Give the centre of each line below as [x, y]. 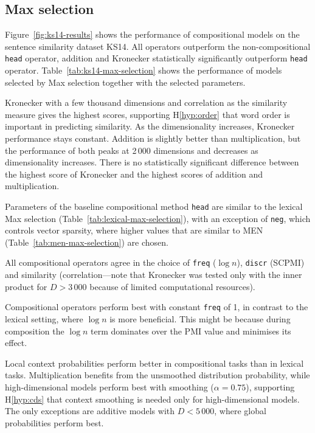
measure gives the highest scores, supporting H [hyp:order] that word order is [147, 114]
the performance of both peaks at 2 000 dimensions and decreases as [132, 150]
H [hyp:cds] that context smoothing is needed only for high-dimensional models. [152, 399]
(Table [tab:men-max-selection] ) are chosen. [87, 242]
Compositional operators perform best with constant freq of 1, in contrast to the [157, 307]
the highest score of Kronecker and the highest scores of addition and [134, 174]
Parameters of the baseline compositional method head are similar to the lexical [154, 206]
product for [26, 286]
